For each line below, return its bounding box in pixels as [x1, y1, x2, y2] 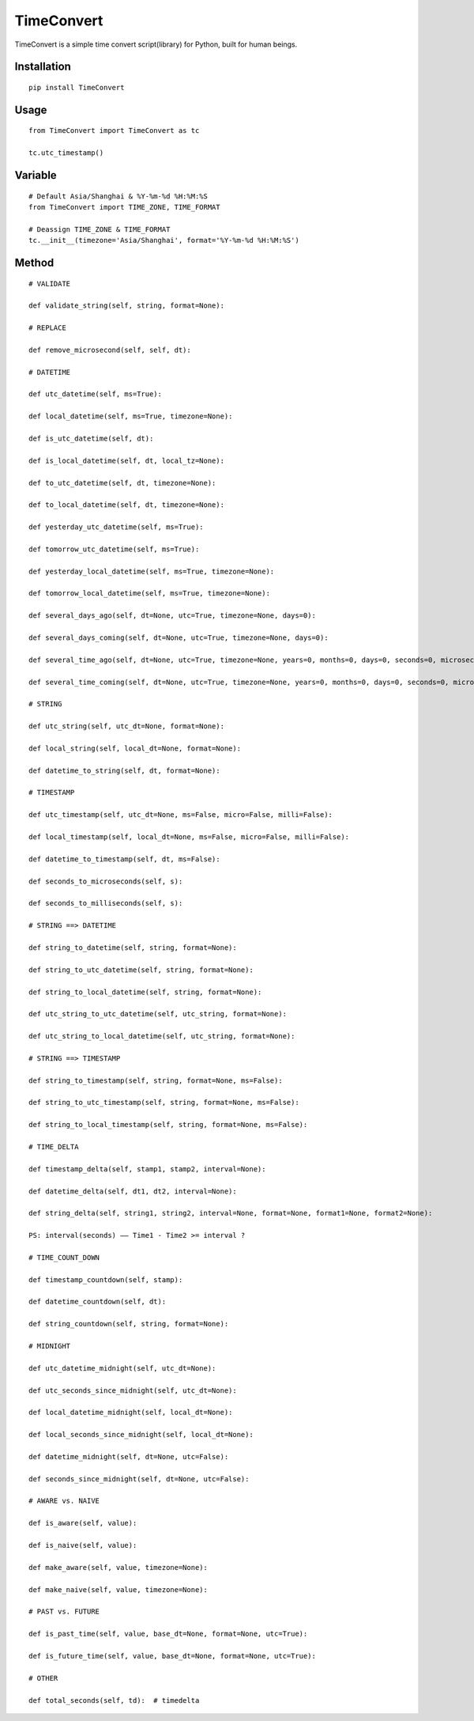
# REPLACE [28, 323, 66, 332]
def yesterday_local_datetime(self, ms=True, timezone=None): [28, 566, 275, 576]
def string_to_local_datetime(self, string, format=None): [28, 987, 262, 997]
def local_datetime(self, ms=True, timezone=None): [28, 412, 233, 421]
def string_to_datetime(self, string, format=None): [28, 943, 237, 952]
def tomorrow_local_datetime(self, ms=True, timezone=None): [28, 589, 270, 598]
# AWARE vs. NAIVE [28, 1496, 100, 1506]
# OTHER [28, 1674, 58, 1682]
